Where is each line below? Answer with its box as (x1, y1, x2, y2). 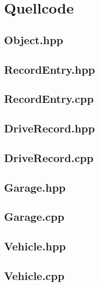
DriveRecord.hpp (4, 120, 95, 136)
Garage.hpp (4, 179, 66, 195)
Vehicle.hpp (4, 238, 66, 254)
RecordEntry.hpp (4, 61, 95, 77)
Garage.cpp (4, 209, 64, 224)
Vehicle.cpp (4, 268, 65, 283)
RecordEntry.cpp (4, 91, 94, 106)
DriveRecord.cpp (4, 150, 93, 165)
